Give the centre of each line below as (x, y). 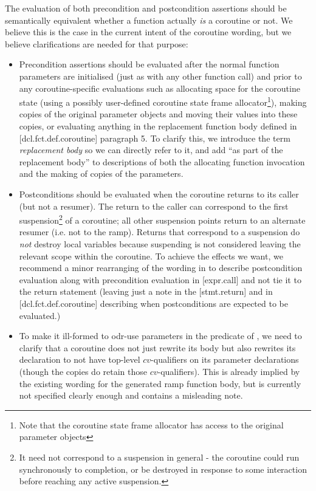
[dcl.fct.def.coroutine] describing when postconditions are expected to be (153, 303)
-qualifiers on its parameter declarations (225, 359)
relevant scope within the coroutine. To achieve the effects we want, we (151, 256)
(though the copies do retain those (83, 371)
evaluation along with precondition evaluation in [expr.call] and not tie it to (160, 279)
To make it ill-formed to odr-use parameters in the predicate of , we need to (160, 336)
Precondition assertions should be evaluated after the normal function (149, 64)
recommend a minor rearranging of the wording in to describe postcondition (161, 268)
